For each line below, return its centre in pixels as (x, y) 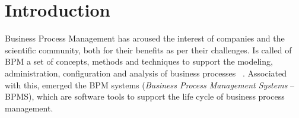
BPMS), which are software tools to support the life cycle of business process (145, 96)
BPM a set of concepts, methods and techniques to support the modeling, (139, 61)
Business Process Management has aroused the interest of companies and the (145, 38)
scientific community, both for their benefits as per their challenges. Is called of (148, 50)
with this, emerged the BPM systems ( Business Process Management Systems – (150, 84)
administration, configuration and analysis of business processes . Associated (146, 73)
